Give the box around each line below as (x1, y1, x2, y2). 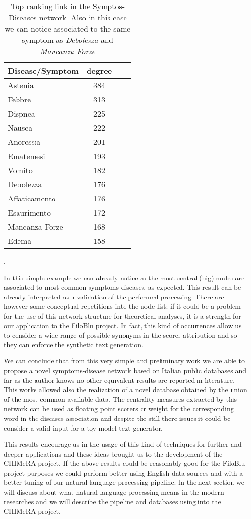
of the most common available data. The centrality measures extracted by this (4, 394, 237, 404)
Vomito (8, 164, 33, 176)
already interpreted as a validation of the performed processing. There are (4, 291, 224, 301)
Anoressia (8, 136, 41, 147)
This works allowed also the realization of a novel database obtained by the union (4, 384, 247, 395)
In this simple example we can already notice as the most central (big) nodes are (4, 272, 245, 282)
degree (86, 65, 112, 76)
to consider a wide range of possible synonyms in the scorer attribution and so (4, 330, 237, 340)
